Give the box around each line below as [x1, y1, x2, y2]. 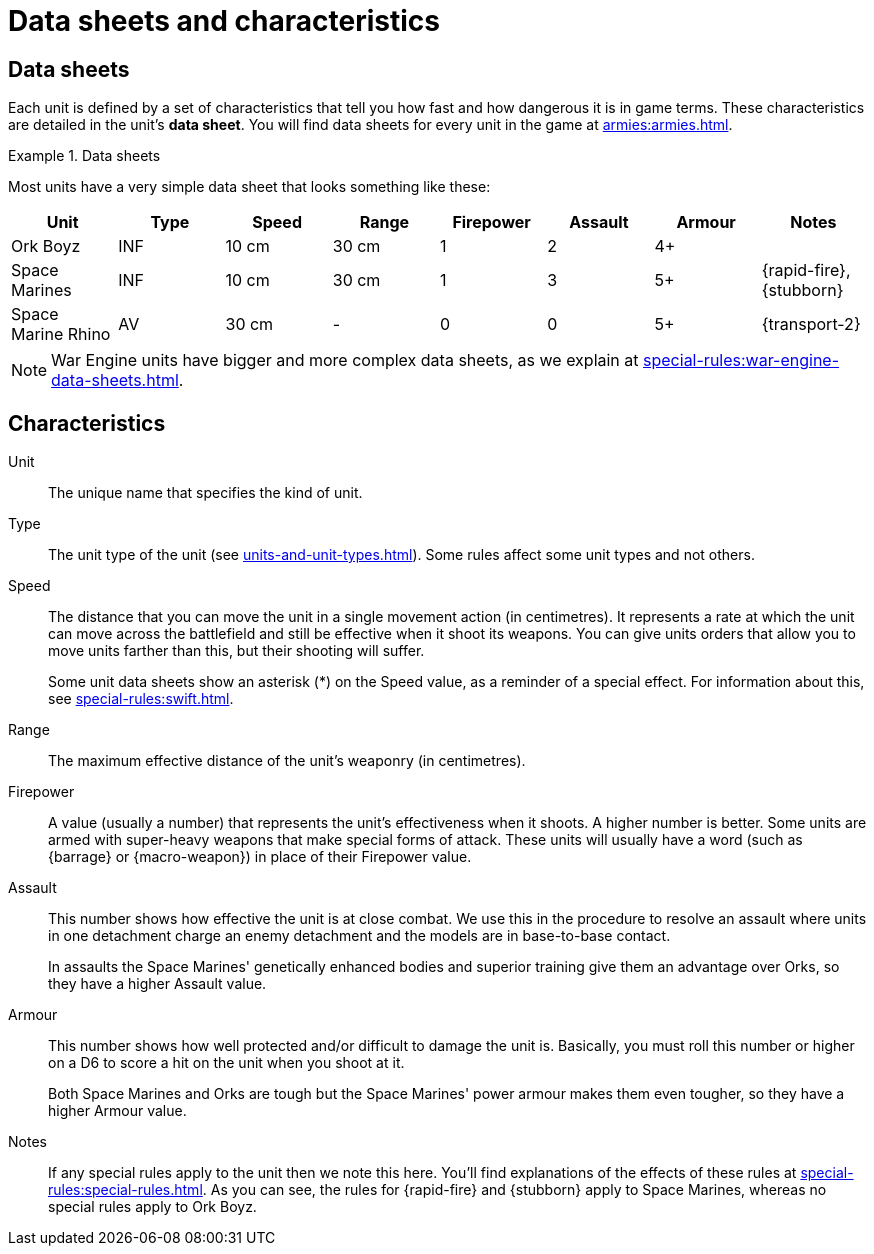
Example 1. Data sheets [8, 147, 161, 165]
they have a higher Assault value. [48, 975, 267, 993]
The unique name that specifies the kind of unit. [48, 484, 363, 502]
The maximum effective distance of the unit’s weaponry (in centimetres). [48, 752, 526, 770]
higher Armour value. [48, 1102, 187, 1120]
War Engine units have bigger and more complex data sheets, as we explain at [51, 350, 639, 371]
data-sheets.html [51, 370, 179, 391]
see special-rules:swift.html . [48, 690, 234, 708]
